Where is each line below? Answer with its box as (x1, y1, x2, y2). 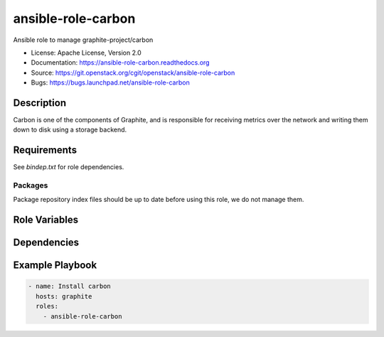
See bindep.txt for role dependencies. (13, 163, 124, 171)
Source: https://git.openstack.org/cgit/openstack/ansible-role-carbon (31, 68, 235, 77)
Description (13, 97, 67, 109)
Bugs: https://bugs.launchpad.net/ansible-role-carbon (31, 78, 190, 87)
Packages (13, 181, 48, 191)
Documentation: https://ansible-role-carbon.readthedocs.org (31, 58, 210, 67)
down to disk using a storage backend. (13, 125, 127, 134)
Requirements (13, 144, 78, 156)
